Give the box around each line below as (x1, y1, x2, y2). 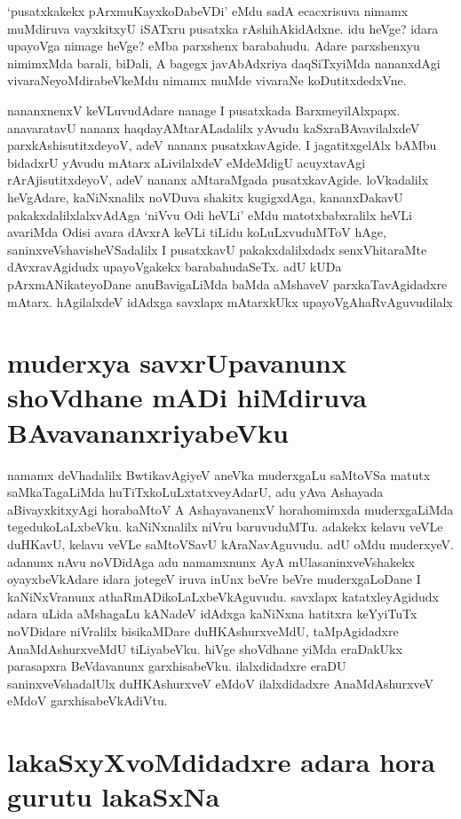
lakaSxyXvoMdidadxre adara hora (7, 744, 435, 780)
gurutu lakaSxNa (7, 778, 220, 815)
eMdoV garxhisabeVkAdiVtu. (7, 691, 168, 710)
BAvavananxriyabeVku (7, 413, 289, 450)
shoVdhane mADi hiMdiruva (7, 379, 367, 415)
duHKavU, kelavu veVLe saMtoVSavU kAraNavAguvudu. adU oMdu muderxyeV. (7, 534, 454, 553)
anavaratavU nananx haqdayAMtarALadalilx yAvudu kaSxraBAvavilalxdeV (7, 118, 420, 137)
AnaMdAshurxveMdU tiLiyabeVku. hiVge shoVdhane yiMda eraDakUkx (7, 639, 402, 658)
